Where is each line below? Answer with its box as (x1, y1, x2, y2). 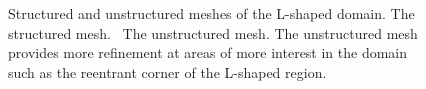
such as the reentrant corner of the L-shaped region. (8, 61, 327, 82)
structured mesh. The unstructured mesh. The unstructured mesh (8, 22, 418, 43)
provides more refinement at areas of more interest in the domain (8, 42, 408, 63)
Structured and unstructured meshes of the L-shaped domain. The (8, 3, 415, 23)
